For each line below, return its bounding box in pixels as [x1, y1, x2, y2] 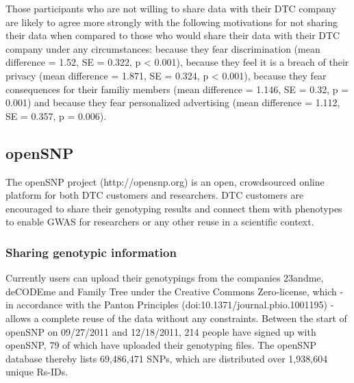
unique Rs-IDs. [5, 365, 68, 379]
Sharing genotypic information [5, 243, 177, 260]
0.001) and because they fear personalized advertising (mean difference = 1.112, [5, 95, 340, 110]
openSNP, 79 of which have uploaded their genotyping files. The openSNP [5, 338, 317, 352]
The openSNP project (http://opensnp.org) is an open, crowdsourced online [5, 174, 325, 188]
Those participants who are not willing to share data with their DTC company [5, 1, 336, 15]
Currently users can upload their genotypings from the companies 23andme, [5, 271, 324, 285]
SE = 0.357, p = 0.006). [5, 108, 107, 123]
